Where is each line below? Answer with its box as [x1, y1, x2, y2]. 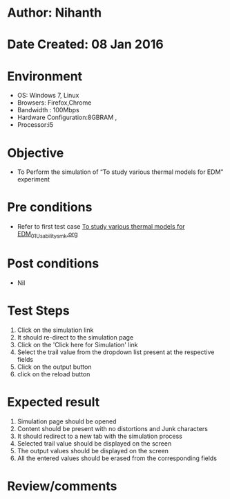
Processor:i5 [17, 121, 54, 129]
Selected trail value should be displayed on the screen [17, 439, 172, 448]
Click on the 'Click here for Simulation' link [17, 340, 138, 349]
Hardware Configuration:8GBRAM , [17, 113, 117, 122]
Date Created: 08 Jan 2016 [7, 37, 164, 53]
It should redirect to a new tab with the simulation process [17, 432, 183, 440]
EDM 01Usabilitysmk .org [17, 230, 78, 240]
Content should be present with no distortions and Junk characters [17, 424, 209, 432]
